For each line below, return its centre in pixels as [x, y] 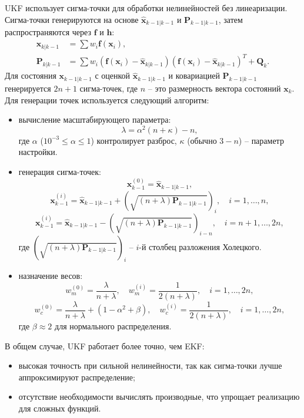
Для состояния [31, 75]
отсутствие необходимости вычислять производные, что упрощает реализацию [159, 397]
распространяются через [48, 32]
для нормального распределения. [113, 326]
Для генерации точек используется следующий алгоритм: [107, 100]
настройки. [38, 152]
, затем [230, 19]
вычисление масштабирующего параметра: [95, 119]
